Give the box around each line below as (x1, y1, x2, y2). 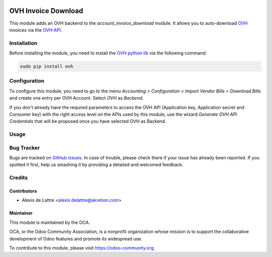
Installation (9, 39, 38, 46)
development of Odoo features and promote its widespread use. (9, 235, 143, 241)
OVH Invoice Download (9, 7, 83, 15)
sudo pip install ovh (20, 63, 74, 69)
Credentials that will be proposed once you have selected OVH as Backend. (9, 118, 166, 124)
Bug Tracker (9, 144, 40, 151)
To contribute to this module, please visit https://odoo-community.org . (9, 244, 156, 251)
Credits (9, 174, 28, 181)
